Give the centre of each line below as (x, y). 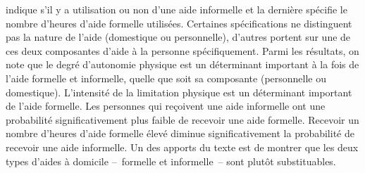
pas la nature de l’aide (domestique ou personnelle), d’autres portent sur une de (178, 37)
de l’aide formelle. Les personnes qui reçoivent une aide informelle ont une (166, 106)
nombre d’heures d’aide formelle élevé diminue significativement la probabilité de (180, 133)
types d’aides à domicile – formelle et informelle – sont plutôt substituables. (171, 161)
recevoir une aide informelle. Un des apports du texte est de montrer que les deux (182, 147)
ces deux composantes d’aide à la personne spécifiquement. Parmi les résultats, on (182, 50)
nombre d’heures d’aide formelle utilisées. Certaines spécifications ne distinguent (179, 23)
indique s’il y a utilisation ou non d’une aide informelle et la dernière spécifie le (177, 9)
